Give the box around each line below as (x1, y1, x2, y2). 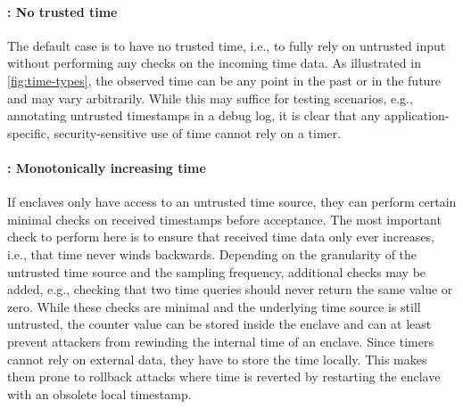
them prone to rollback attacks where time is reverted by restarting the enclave (7, 367, 441, 386)
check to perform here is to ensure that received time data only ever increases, (7, 227, 434, 246)
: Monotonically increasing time (7, 158, 206, 176)
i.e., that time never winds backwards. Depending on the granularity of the (7, 244, 418, 263)
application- (384, 106, 450, 125)
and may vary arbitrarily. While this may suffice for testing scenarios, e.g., (7, 88, 413, 107)
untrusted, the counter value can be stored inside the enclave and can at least (7, 315, 432, 333)
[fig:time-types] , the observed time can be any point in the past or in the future (7, 70, 442, 89)
